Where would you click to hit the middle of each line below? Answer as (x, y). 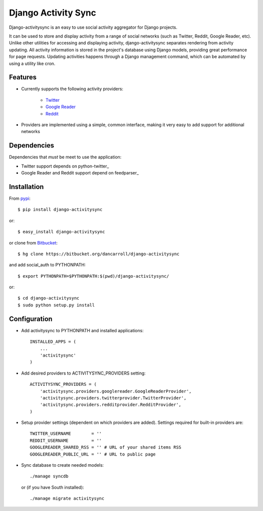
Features (23, 77)
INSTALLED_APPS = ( (53, 342)
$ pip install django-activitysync (60, 210)
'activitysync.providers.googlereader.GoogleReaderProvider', (116, 391)
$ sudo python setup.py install (56, 305)
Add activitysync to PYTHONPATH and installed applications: (82, 330)
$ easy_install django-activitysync (61, 232)
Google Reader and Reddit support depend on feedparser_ (80, 173)
